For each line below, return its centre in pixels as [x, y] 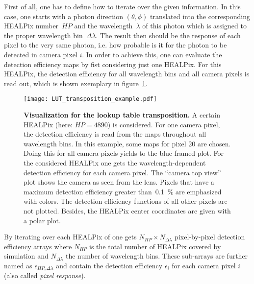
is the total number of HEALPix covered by [155, 246]
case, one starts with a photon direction [63, 16]
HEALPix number [31, 26]
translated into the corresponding [200, 16]
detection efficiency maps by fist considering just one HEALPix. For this [113, 64]
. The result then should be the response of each [168, 35]
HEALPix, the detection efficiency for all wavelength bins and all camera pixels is [127, 74]
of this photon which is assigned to [194, 26]
